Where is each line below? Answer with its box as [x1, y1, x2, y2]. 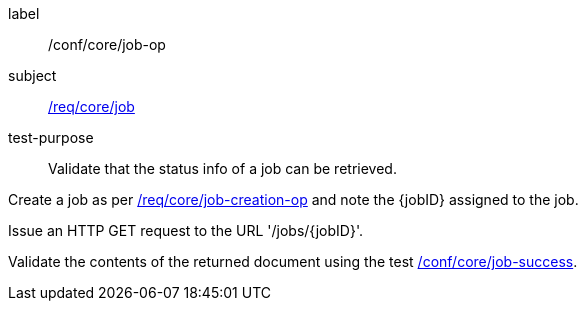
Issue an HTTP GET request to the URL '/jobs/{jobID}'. [8, 222, 363, 239]
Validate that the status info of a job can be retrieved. [48, 160, 397, 177]
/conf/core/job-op [48, 36, 166, 53]
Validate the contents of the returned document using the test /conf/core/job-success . [8, 253, 578, 270]
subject [8, 67, 57, 84]
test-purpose [8, 129, 94, 146]
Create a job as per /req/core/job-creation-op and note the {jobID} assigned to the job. [8, 191, 579, 208]
